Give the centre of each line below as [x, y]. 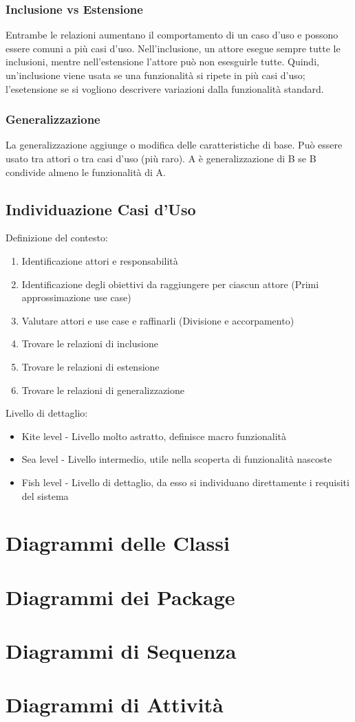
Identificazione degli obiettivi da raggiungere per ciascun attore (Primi [170, 284]
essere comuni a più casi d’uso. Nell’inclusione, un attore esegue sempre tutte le [173, 48]
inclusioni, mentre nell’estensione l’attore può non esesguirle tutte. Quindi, [162, 62]
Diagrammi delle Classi [118, 543]
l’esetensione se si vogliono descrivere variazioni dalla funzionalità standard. [165, 88]
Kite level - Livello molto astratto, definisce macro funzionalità [154, 436]
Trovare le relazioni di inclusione [90, 343]
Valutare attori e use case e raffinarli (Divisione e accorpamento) [158, 320]
